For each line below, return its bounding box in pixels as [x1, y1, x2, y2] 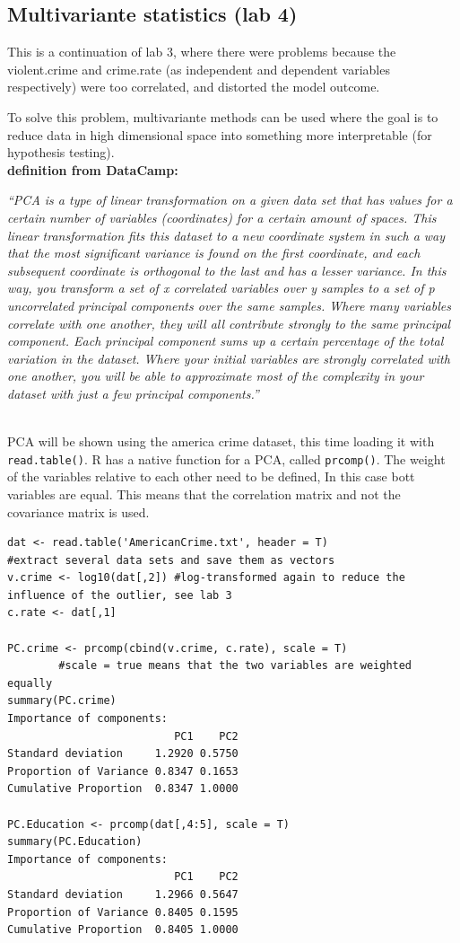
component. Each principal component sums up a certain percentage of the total [7, 331, 444, 350]
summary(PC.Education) [7, 835, 143, 849]
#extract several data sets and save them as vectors [7, 553, 335, 567]
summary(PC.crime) [7, 694, 117, 708]
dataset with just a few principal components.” [7, 383, 259, 402]
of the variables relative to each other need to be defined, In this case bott [7, 467, 415, 486]
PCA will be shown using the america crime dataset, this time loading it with [7, 432, 435, 451]
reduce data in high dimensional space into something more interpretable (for [7, 125, 432, 144]
